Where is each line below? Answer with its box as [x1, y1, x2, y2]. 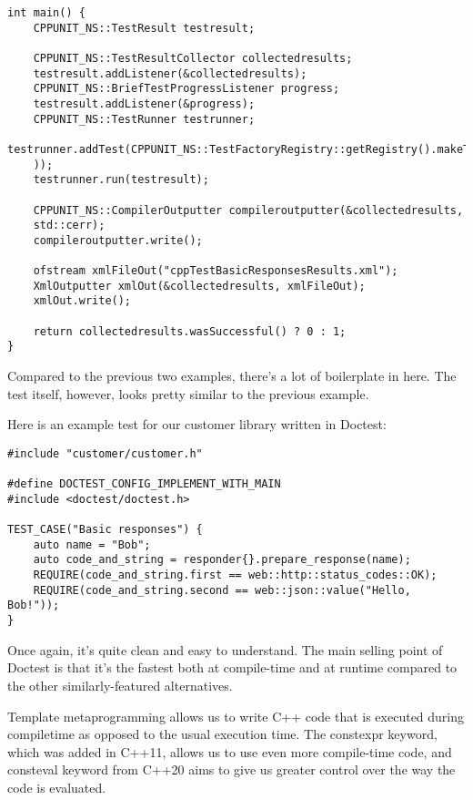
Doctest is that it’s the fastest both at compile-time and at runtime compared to [7, 658, 458, 677]
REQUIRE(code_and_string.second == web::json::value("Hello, [33, 583, 411, 597]
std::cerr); [33, 219, 106, 232]
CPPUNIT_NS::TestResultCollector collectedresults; [33, 51, 353, 65]
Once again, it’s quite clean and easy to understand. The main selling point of [7, 640, 443, 659]
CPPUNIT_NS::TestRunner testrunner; [33, 112, 256, 126]
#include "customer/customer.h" [7, 446, 203, 460]
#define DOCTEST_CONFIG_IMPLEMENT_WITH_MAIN [7, 477, 281, 491]
